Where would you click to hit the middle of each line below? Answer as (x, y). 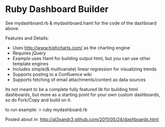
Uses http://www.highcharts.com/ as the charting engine (71, 47)
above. (12, 28)
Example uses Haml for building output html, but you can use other (81, 58)
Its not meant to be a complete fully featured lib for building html (71, 89)
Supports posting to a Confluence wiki (52, 74)
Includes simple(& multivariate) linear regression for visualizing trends (85, 69)
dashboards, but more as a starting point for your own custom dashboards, (83, 94)
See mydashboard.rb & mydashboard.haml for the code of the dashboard (81, 23)
